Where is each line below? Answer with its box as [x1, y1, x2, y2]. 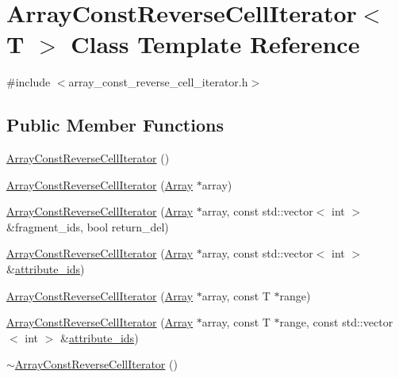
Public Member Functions [6, 113, 224, 137]
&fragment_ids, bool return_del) [6, 218, 169, 235]
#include [6, 74, 51, 90]
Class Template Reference [71, 28, 360, 60]
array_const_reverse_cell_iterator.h [68, 74, 248, 90]
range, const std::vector [279, 314, 393, 330]
